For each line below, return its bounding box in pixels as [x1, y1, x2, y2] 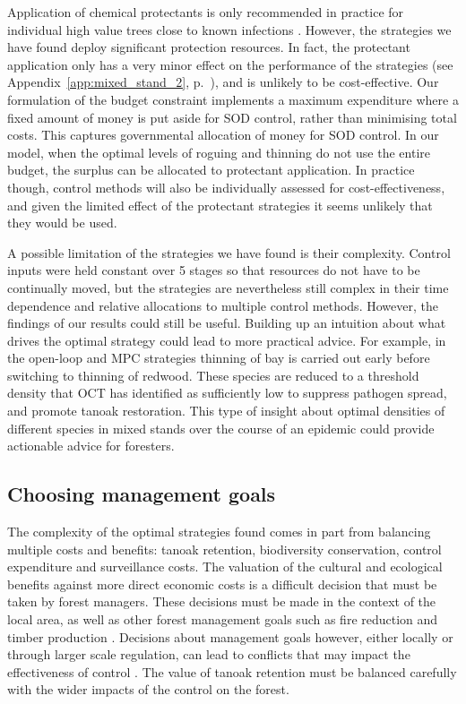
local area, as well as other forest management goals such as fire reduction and [7, 610, 438, 629]
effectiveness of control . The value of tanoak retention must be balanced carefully [7, 662, 457, 681]
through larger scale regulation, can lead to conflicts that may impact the [7, 645, 410, 664]
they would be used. [7, 213, 117, 232]
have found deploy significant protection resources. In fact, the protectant [7, 38, 410, 56]
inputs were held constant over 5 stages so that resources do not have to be [7, 261, 420, 279]
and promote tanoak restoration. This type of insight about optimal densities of [7, 401, 445, 420]
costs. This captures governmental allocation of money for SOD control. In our [7, 125, 439, 144]
